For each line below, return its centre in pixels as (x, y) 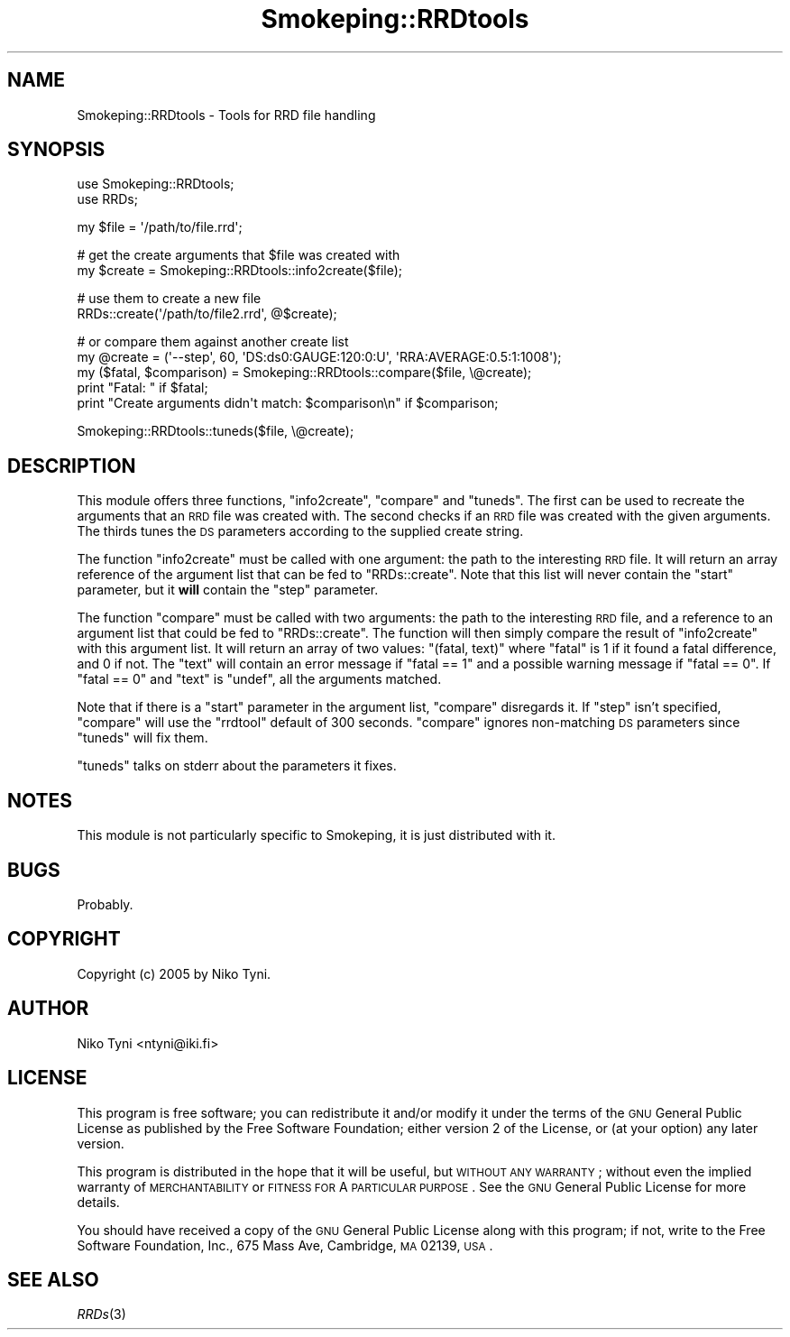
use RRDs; (107, 199)
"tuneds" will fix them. (142, 738)
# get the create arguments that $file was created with (239, 255)
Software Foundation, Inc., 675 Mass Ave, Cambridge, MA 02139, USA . (285, 1245)
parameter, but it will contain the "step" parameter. (228, 590)
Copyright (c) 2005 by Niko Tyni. (174, 973)
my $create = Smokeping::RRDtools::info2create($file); (239, 271)
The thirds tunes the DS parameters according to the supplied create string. (300, 531)
